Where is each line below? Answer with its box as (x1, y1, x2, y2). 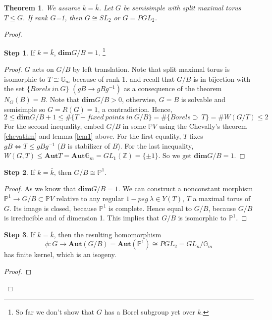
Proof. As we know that (4, 183, 76, 194)
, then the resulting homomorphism (54, 229, 162, 239)
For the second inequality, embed (4, 121, 104, 131)
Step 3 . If (4, 229, 35, 239)
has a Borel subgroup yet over (104, 307, 195, 317)
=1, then (55, 12, 82, 22)
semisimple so (4, 104, 46, 114)
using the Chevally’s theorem (159, 121, 247, 131)
